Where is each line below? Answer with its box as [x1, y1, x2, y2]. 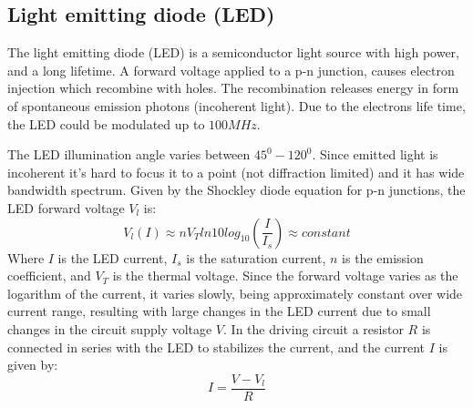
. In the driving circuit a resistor [223, 319, 404, 338]
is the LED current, [57, 248, 168, 267]
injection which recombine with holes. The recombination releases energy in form [7, 78, 459, 97]
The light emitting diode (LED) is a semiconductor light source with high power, [7, 43, 459, 62]
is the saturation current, [186, 248, 326, 267]
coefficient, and [7, 266, 91, 285]
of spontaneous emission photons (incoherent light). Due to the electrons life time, [7, 96, 466, 115]
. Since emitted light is [312, 145, 438, 164]
